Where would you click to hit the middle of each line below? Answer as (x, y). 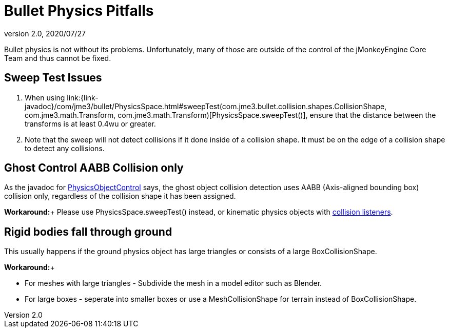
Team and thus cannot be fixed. (58, 58)
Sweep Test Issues (53, 78)
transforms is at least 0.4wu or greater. (90, 123)
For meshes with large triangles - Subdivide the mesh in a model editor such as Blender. (173, 283)
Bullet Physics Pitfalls (79, 11)
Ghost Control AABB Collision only (94, 168)
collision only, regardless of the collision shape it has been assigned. (120, 196)
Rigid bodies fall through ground (88, 232)
